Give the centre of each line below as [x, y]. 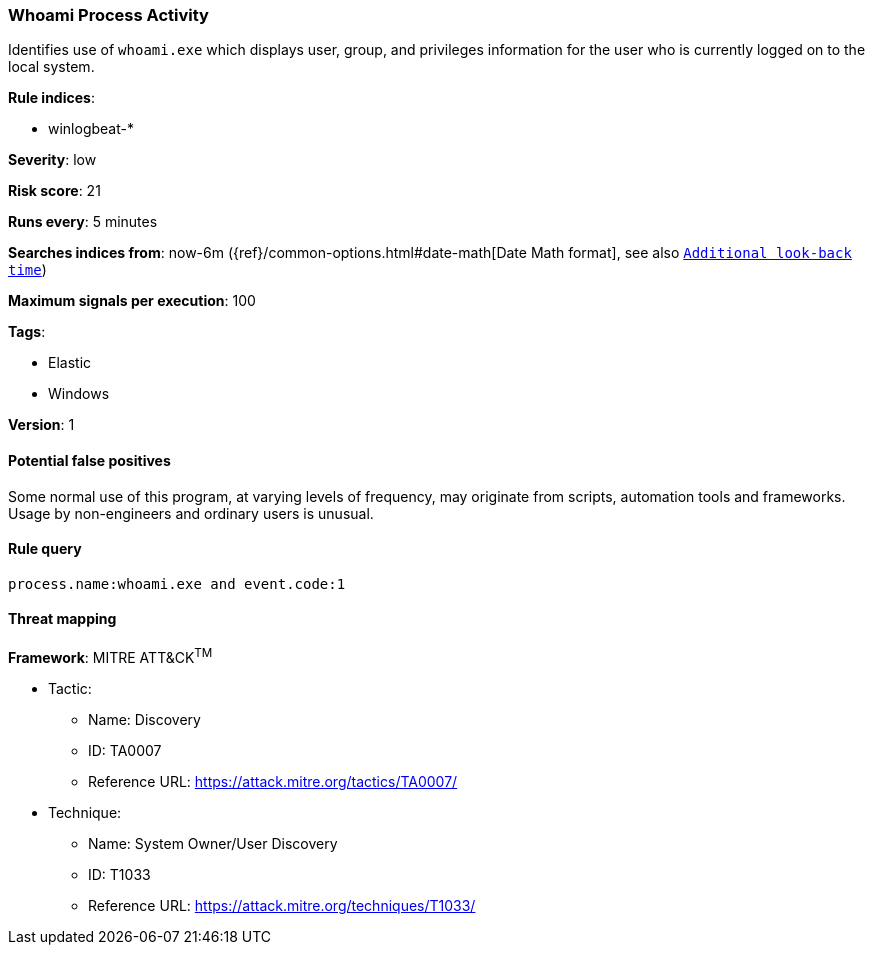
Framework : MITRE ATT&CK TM [110, 656]
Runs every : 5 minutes [83, 222]
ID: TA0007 [125, 750]
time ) [27, 270]
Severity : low [52, 160]
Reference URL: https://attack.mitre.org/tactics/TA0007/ [273, 781]
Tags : [27, 332]
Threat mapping [62, 619]
